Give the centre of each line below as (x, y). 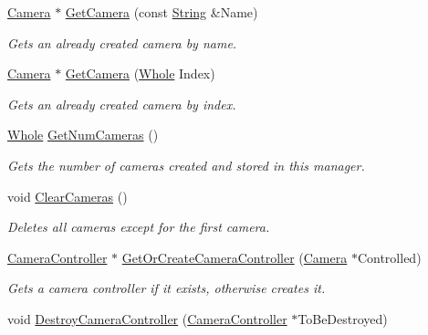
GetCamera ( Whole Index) (140, 73)
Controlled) (389, 257)
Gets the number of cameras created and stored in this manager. (186, 165)
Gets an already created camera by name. (122, 42)
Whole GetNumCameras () (83, 135)
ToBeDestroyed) (343, 318)
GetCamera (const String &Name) (162, 12)
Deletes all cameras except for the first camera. (139, 227)
